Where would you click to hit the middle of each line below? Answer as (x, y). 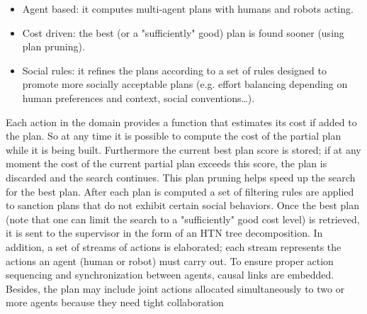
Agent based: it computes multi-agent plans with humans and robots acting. (188, 9)
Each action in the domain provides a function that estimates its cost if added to (181, 122)
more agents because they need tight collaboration (115, 302)
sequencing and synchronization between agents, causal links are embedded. (170, 275)
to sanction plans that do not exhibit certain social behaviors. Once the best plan (183, 205)
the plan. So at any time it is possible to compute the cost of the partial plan (174, 136)
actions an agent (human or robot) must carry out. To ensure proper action (170, 260)
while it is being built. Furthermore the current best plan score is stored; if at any (183, 149)
